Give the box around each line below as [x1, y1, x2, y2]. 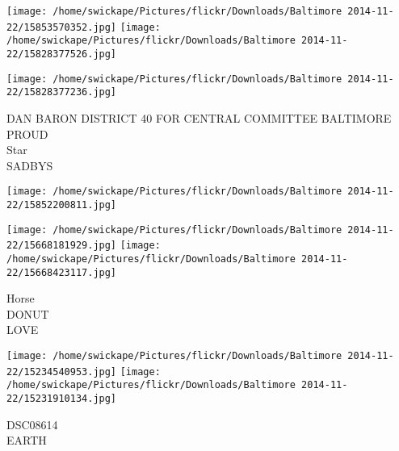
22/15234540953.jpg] [6, 365, 117, 378]
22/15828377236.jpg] [6, 86, 117, 98]
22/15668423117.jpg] [6, 266, 117, 278]
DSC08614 [6, 416, 58, 432]
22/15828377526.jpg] [6, 48, 117, 60]
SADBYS [6, 157, 53, 173]
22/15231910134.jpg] [6, 393, 117, 404]
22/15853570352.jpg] [6, 21, 117, 33]
